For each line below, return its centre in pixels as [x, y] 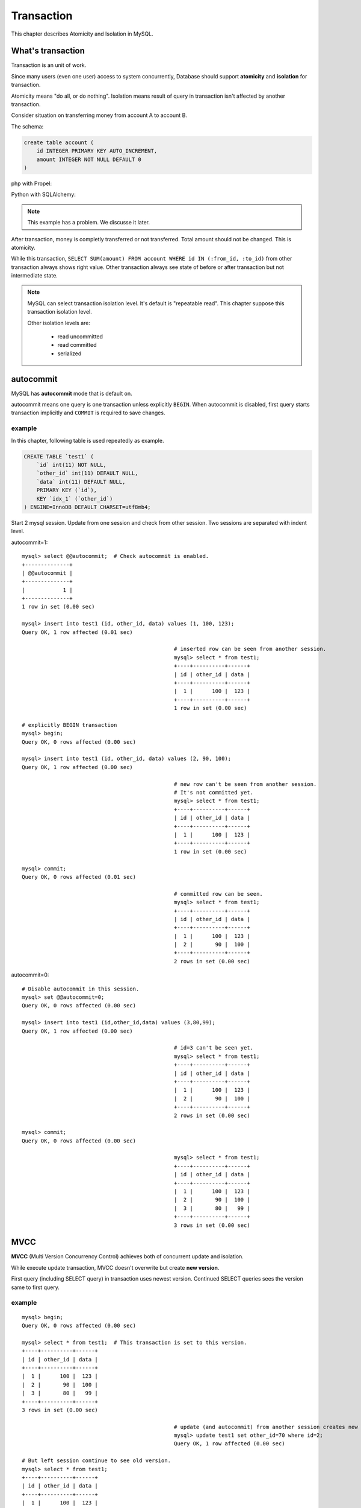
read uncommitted [80, 337]
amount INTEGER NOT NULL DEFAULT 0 [89, 159]
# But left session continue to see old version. [97, 1461]
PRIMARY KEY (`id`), [67, 490]
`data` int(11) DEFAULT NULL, [81, 482]
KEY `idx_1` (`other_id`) [75, 499]
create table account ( [59, 142]
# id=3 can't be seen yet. [214, 1048]
